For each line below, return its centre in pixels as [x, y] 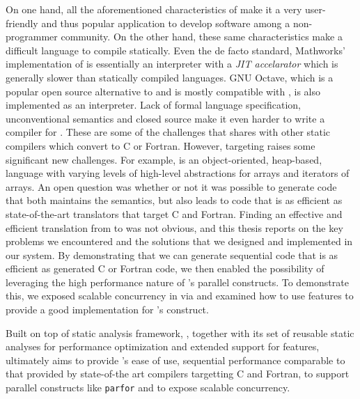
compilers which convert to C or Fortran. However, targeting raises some [161, 145]
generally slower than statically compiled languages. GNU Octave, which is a [170, 77]
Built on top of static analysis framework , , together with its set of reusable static [180, 332]
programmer [32, 37]
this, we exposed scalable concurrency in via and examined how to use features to [180, 296]
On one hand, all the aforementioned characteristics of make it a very [154, 9]
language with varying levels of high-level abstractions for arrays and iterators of [178, 173]
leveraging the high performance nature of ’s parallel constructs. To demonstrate [177, 282]
